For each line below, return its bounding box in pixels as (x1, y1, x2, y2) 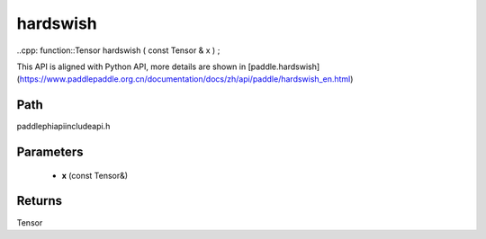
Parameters (16, 145, 84, 160)
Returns (16, 193, 63, 208)
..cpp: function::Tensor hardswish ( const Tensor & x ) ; (16, 45, 220, 56)
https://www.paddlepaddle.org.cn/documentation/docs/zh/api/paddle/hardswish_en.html (19, 74, 351, 84)
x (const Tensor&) (61, 170, 129, 181)
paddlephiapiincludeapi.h (16, 121, 111, 132)
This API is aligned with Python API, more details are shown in (16, 61, 247, 72)
